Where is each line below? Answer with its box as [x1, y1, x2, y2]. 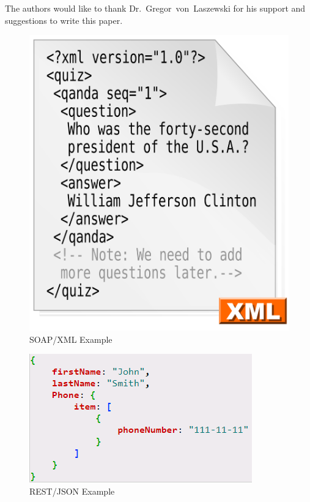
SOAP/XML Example [29, 332, 113, 345]
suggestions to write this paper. [5, 13, 123, 26]
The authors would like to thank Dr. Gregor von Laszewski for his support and [5, 2, 306, 14]
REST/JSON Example [29, 484, 115, 497]
